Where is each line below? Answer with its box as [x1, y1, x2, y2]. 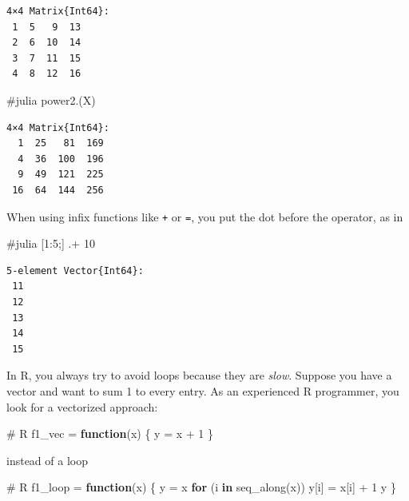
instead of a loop [6, 451, 88, 468]
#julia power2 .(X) [6, 91, 96, 108]
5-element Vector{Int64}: [6, 264, 144, 276]
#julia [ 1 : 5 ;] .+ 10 [6, 235, 95, 252]
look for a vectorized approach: [6, 398, 158, 415]
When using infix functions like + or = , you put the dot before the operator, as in [6, 208, 403, 225]
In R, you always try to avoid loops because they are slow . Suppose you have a [6, 367, 392, 384]
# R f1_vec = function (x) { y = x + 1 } [6, 425, 214, 442]
